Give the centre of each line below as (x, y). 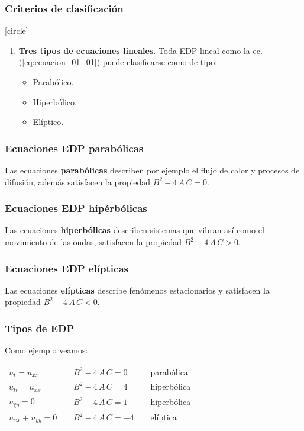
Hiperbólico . (55, 102)
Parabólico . (53, 82)
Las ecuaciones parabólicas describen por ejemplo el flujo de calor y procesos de (152, 170)
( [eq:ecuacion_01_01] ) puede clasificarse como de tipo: (118, 62)
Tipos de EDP (40, 328)
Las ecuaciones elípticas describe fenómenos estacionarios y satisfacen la (137, 290)
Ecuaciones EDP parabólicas (74, 148)
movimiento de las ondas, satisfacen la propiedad (93, 242)
